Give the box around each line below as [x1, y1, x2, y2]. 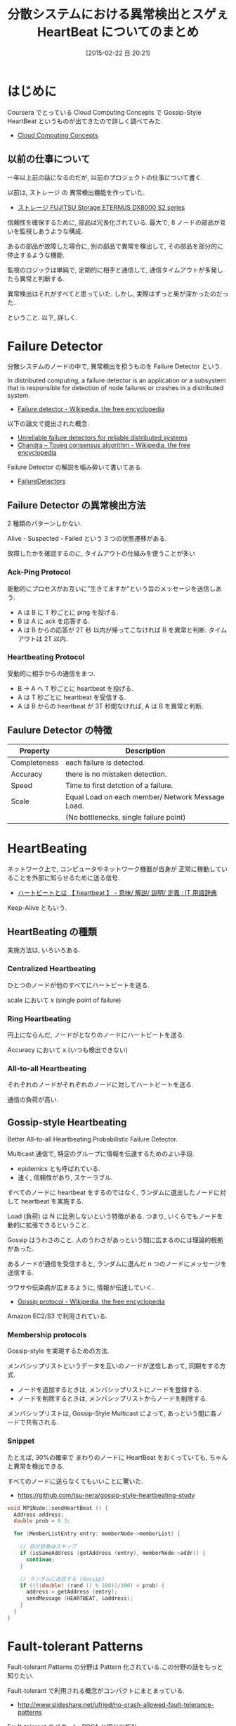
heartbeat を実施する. [20, 1197, 84, 1206]
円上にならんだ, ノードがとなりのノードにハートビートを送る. [7, 1031, 185, 1039]
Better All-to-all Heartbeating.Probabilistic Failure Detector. [7, 1135, 178, 1144]
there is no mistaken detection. [65, 769, 167, 779]
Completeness [11, 758, 59, 768]
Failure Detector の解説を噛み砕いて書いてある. [7, 463, 143, 472]
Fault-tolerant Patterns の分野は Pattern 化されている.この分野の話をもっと [7, 1663, 223, 1671]
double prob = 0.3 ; [13, 1518, 71, 1525]
